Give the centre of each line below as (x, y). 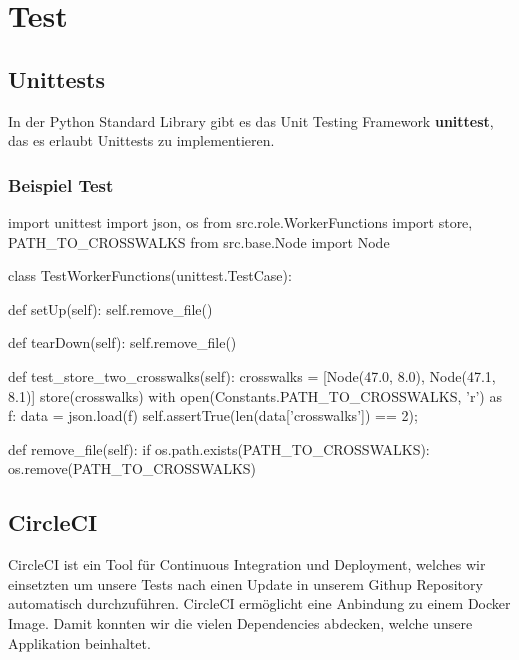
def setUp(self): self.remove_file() (110, 308)
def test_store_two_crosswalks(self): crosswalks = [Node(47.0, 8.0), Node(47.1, (252, 375)
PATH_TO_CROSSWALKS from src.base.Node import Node (199, 241)
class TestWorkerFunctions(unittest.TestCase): (150, 275)
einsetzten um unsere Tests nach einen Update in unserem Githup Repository (245, 583)
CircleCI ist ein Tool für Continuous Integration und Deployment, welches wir (247, 564)
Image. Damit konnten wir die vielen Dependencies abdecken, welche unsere (240, 622)
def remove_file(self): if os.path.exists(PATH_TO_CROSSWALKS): (219, 448)
